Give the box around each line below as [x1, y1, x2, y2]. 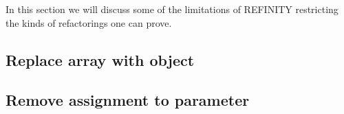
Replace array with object [6, 49, 195, 70]
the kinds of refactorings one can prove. [6, 15, 172, 30]
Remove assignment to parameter [6, 89, 250, 111]
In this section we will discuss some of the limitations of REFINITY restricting [6, 2, 338, 16]
